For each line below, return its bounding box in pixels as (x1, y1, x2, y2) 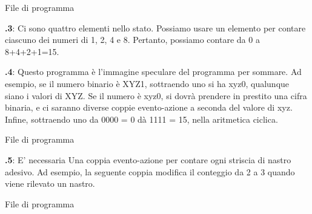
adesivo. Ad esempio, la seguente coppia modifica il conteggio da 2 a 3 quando (5, 165, 295, 178)
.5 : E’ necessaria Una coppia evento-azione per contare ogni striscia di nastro (5, 153, 291, 166)
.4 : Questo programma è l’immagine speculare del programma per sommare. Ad (5, 65, 302, 78)
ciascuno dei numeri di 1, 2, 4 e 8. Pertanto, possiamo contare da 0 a (5, 33, 260, 46)
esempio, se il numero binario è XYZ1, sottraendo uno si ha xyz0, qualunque (5, 77, 290, 89)
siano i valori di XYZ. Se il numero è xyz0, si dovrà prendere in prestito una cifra (5, 89, 307, 102)
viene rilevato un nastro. (5, 177, 95, 190)
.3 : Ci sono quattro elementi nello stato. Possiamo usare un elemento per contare (5, 21, 306, 34)
